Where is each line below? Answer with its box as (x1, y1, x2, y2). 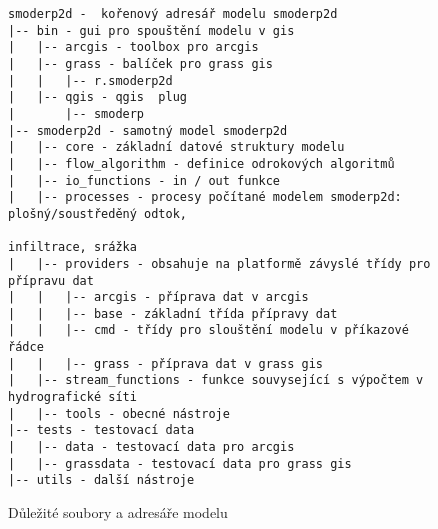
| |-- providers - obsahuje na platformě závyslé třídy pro (8, 256, 431, 271)
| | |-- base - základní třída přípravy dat (8, 306, 338, 321)
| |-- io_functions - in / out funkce (8, 173, 281, 188)
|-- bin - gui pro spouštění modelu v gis (8, 23, 295, 38)
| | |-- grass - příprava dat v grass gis (8, 356, 323, 371)
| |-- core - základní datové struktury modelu (8, 140, 345, 155)
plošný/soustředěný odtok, (8, 206, 187, 221)
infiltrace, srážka (8, 240, 137, 255)
